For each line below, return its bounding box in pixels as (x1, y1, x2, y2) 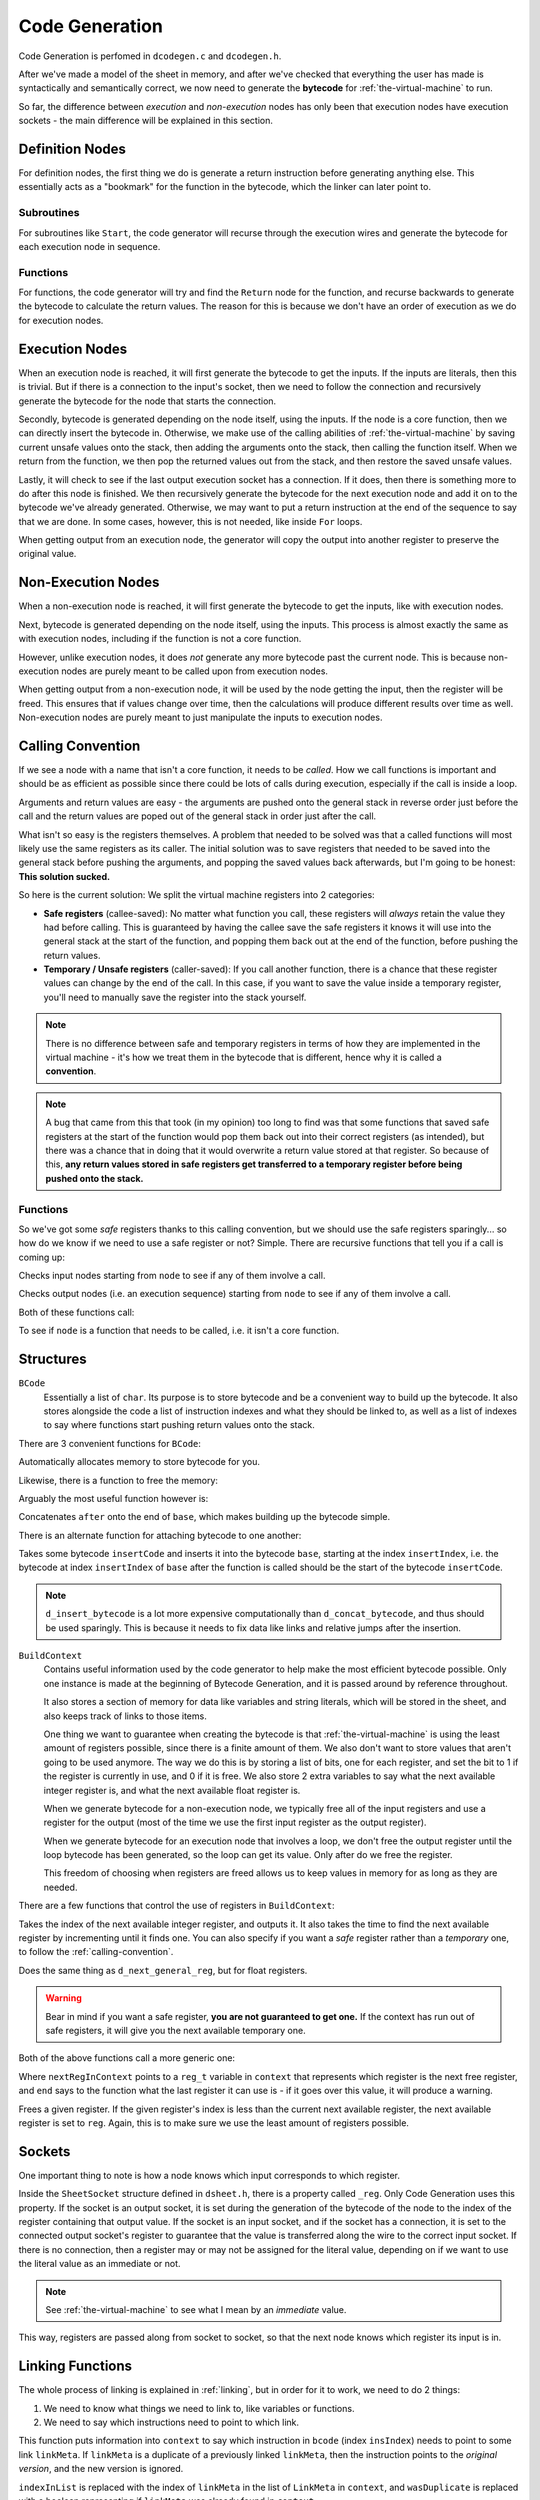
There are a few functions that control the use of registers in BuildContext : (18, 1900, 335, 1912)
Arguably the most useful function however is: (18, 1492, 209, 1504)
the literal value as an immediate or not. (18, 2258, 181, 2270)
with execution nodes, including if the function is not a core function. (18, 633, 302, 645)
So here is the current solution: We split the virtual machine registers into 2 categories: (18, 889, 375, 901)
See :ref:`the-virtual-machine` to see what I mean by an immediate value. (45, 2303, 347, 2315)
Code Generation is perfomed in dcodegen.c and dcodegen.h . (18, 50, 282, 62)
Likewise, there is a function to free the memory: (18, 1474, 219, 1486)
